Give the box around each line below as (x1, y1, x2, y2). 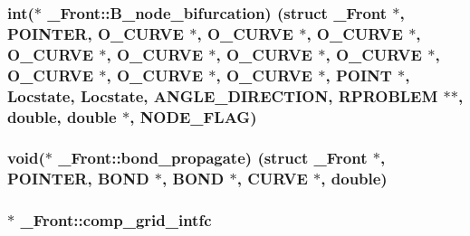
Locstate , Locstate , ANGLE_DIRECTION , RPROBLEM (7, 84, 438, 107)
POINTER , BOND (7, 167, 149, 190)
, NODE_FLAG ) (129, 105, 257, 127)
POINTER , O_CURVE (7, 22, 184, 44)
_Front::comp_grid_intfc (20, 209, 212, 231)
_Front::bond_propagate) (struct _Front (58, 146, 368, 169)
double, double (7, 105, 117, 127)
